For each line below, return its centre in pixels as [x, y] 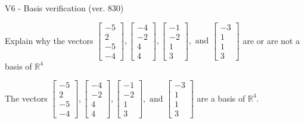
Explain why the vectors [49, 40]
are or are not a [271, 40]
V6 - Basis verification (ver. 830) [64, 8]
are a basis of [221, 98]
